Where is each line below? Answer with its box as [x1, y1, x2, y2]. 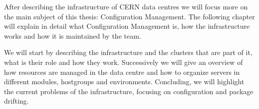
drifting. [4, 96, 29, 106]
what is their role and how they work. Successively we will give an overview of [4, 56, 243, 67]
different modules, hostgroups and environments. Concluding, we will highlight [4, 76, 245, 87]
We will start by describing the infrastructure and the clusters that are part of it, [4, 47, 253, 57]
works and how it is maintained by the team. [4, 30, 141, 41]
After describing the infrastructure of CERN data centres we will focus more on [4, 1, 248, 11]
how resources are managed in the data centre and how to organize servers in [4, 66, 240, 77]
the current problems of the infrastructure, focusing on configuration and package [4, 86, 254, 96]
